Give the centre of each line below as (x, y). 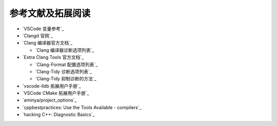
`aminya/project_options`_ (50, 100)
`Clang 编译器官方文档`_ (47, 43)
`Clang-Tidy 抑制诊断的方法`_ (66, 79)
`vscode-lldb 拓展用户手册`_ (52, 86)
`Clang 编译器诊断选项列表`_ (65, 50)
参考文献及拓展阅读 (50, 13)
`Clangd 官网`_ (38, 35)
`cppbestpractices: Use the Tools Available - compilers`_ (82, 107)
